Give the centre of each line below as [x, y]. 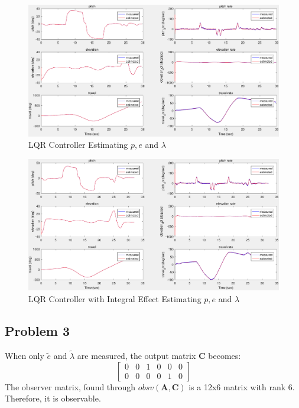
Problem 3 [37, 330]
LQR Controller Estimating [78, 145]
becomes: [225, 355]
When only [25, 355]
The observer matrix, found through [70, 386]
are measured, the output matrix [136, 355]
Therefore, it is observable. [53, 398]
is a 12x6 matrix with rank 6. [242, 386]
